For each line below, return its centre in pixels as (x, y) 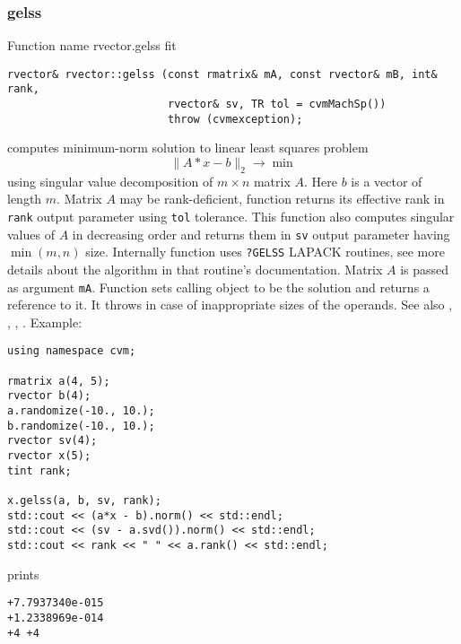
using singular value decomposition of (110, 181)
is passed (425, 269)
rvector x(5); (49, 456)
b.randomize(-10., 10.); (81, 426)
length (25, 199)
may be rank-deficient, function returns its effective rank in (282, 199)
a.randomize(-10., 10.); (81, 411)
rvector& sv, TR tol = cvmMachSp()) (277, 104)
